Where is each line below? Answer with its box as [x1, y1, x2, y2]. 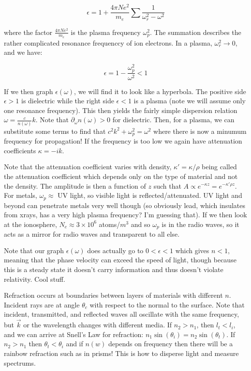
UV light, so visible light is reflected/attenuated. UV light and [58, 190, 242, 200]
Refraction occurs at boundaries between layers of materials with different [4, 290, 223, 300]
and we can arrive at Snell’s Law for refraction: [4, 329, 144, 339]
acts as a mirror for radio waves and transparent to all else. [4, 229, 180, 239]
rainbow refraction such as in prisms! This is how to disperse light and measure [4, 348, 239, 358]
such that [153, 180, 181, 191]
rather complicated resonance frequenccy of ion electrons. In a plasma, [4, 37, 212, 48]
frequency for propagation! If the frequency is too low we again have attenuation [4, 136, 242, 146]
